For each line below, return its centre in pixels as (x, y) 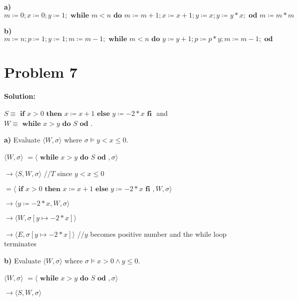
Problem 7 (41, 72)
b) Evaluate (23, 261)
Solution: (20, 96)
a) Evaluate (22, 140)
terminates (20, 244)
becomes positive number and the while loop (158, 234)
